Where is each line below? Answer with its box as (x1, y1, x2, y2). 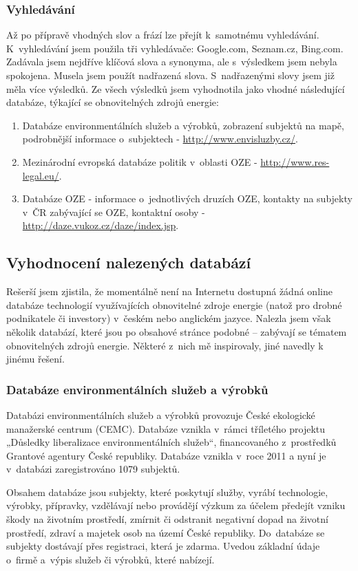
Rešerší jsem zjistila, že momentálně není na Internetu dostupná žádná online (6, 284, 333, 299)
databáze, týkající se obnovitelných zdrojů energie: (6, 95, 219, 109)
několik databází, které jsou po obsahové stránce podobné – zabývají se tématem (6, 324, 347, 338)
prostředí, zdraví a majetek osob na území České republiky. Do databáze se (6, 525, 325, 539)
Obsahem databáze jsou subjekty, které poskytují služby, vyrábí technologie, (6, 484, 328, 499)
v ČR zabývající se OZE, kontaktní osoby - (22, 204, 205, 219)
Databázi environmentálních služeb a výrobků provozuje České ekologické (6, 407, 315, 422)
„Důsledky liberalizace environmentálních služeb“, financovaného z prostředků (6, 435, 337, 449)
